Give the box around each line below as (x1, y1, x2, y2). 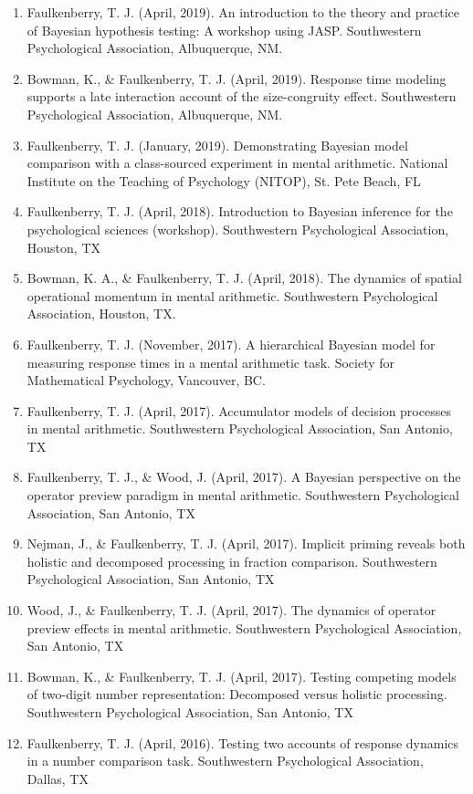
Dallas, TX (26, 768, 89, 788)
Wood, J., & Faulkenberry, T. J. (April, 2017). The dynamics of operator (26, 601, 436, 620)
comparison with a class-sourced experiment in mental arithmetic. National (26, 153, 448, 172)
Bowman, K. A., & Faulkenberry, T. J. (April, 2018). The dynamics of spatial (26, 268, 462, 287)
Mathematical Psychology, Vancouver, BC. (26, 371, 266, 390)
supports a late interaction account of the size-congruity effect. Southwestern (26, 87, 457, 106)
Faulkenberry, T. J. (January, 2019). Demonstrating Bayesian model (26, 135, 408, 154)
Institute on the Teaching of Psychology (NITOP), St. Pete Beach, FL (26, 171, 421, 190)
